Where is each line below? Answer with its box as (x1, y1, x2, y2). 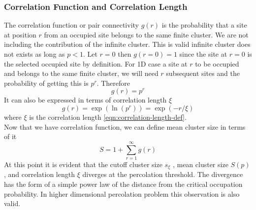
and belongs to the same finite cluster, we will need (4, 68, 159, 78)
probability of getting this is (4, 77, 89, 88)
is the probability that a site (161, 20, 247, 30)
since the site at (179, 49, 227, 59)
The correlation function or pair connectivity (4, 20, 139, 30)
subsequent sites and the (166, 68, 240, 78)
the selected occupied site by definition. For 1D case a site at (4, 58, 188, 69)
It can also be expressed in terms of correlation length (4, 95, 167, 105)
